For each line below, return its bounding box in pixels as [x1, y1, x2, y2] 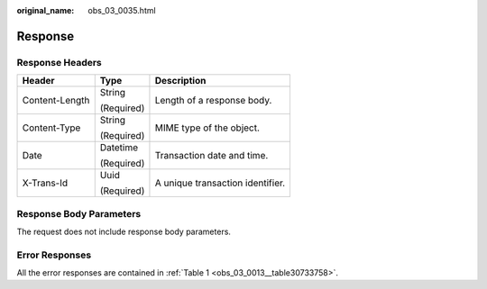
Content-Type [22, 122, 81, 134]
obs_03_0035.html [87, 5, 157, 15]
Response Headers [16, 56, 103, 68]
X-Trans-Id [22, 176, 69, 189]
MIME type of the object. [154, 122, 261, 134]
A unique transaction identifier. [154, 176, 286, 189]
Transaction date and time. [154, 149, 269, 162]
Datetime [99, 141, 139, 154]
